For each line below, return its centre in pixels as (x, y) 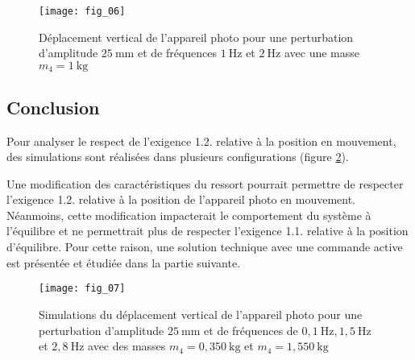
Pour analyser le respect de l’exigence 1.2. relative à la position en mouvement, (201, 141)
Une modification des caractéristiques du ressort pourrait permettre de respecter (205, 183)
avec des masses (127, 346)
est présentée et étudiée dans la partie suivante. (124, 262)
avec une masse (322, 53)
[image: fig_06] (82, 11)
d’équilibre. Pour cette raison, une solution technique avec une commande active (205, 247)
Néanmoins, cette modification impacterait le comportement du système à (189, 215)
